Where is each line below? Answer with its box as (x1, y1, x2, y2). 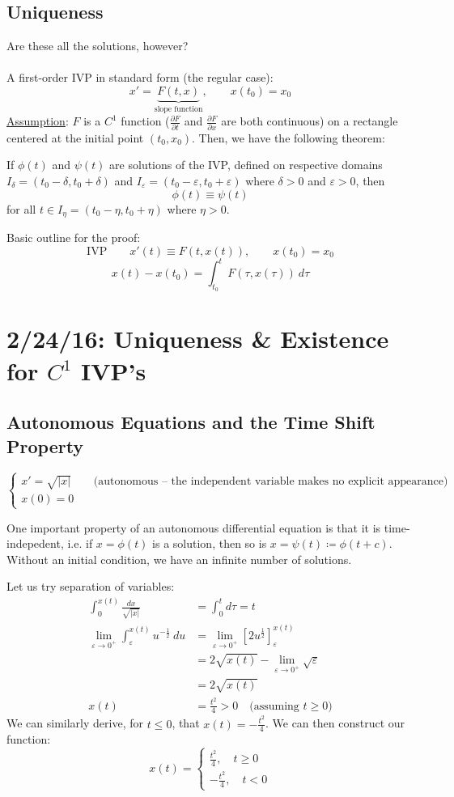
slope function (154, 104, 203, 113)
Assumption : (6, 112, 69, 129)
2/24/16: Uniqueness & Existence (6, 322, 389, 355)
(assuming (249, 700, 299, 712)
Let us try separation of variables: (6, 578, 175, 595)
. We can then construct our (265, 714, 405, 731)
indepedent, (6, 535, 64, 552)
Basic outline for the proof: (6, 228, 141, 245)
